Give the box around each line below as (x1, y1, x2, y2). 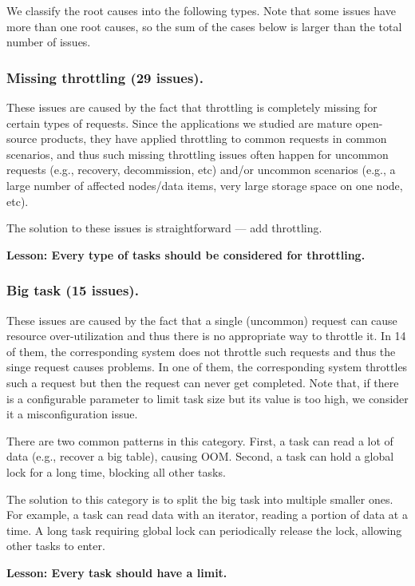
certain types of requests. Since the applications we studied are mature (6, 114, 352, 131)
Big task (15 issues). (6, 280, 139, 300)
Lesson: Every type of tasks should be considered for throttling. (6, 246, 366, 263)
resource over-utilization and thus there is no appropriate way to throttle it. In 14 (6, 327, 406, 344)
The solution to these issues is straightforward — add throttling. (6, 220, 322, 236)
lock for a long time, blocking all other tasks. (6, 463, 226, 480)
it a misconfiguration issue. (6, 406, 138, 422)
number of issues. (6, 34, 91, 50)
